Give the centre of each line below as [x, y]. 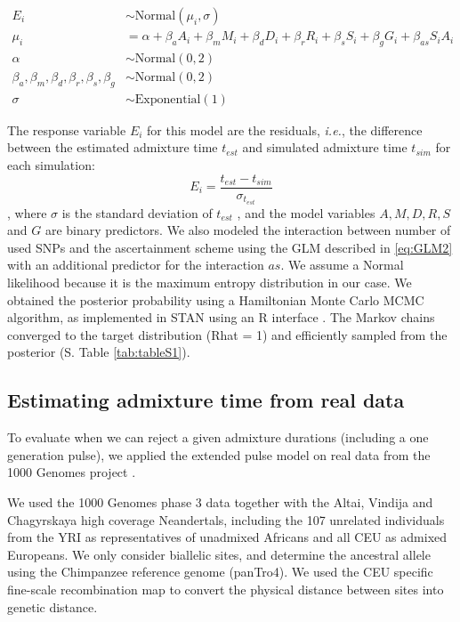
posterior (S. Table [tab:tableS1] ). [99, 352]
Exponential [168, 99]
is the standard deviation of [137, 212]
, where [27, 212]
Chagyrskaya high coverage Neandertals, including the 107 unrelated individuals [226, 519]
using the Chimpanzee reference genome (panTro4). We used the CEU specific [220, 572]
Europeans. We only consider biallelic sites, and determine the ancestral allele [219, 554]
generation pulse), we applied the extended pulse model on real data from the [219, 454]
